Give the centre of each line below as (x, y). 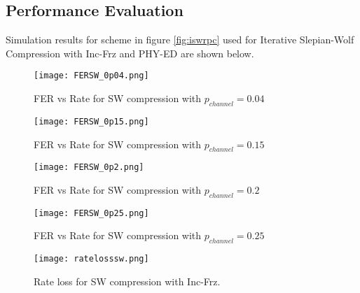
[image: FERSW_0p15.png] (91, 121)
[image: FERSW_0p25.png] (91, 213)
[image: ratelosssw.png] (91, 259)
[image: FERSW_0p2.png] (89, 167)
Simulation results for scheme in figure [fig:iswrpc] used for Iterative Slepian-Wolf (180, 40)
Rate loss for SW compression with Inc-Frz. (127, 281)
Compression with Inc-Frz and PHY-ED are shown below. (130, 53)
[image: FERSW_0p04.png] (91, 76)
